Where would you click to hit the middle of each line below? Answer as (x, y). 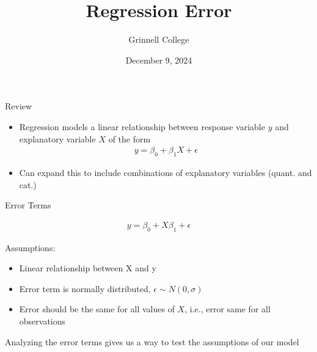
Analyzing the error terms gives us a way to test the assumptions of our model (152, 341)
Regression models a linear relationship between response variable (142, 126)
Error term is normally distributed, (85, 288)
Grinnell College (159, 39)
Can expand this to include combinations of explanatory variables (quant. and (166, 172)
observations (42, 321)
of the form (129, 138)
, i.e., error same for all (228, 309)
